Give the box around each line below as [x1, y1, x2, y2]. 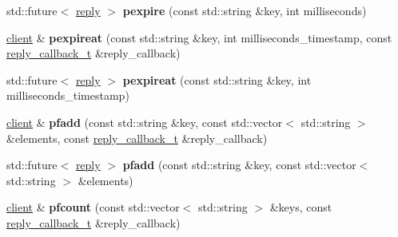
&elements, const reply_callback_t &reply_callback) [6, 129, 268, 146]
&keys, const [269, 199, 332, 215]
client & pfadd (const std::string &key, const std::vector [6, 113, 283, 130]
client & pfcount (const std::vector [6, 199, 180, 215]
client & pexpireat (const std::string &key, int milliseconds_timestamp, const [6, 29, 392, 45]
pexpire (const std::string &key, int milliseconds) [122, 2, 367, 18]
